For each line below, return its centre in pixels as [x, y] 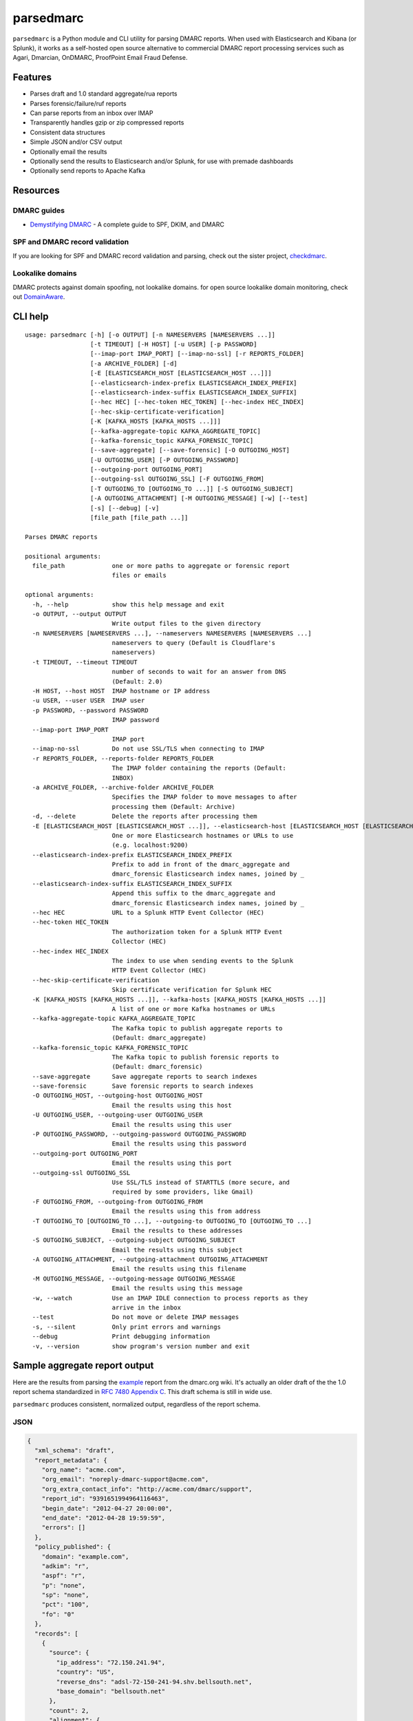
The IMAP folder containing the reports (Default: [199, 768]
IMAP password [136, 720]
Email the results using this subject [177, 1250]
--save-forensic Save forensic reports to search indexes [143, 1086]
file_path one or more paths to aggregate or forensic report [161, 566]
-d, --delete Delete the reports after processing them [145, 816]
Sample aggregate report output [83, 1365]
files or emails [139, 576]
